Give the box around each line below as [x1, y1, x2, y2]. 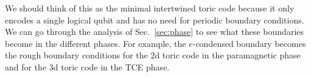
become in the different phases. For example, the [5, 37, 186, 49]
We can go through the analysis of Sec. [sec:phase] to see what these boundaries [5, 25, 304, 38]
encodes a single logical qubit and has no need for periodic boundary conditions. [5, 13, 304, 26]
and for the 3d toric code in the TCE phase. [5, 60, 170, 73]
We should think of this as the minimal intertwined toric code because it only [5, 2, 295, 14]
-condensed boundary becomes [192, 37, 306, 49]
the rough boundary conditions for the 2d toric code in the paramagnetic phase [5, 49, 301, 61]
